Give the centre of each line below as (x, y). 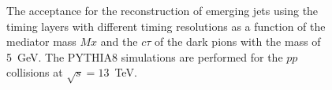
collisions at (35, 72)
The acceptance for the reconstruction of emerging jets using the (162, 10)
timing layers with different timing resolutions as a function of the (166, 26)
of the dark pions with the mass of (237, 41)
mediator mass (41, 41)
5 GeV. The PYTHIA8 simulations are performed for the (145, 56)
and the (119, 41)
